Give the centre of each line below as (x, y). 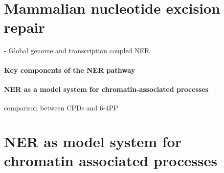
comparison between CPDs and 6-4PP (61, 107)
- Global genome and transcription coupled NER (77, 51)
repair (24, 27)
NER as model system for (93, 141)
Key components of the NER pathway (70, 70)
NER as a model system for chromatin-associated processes (106, 89)
